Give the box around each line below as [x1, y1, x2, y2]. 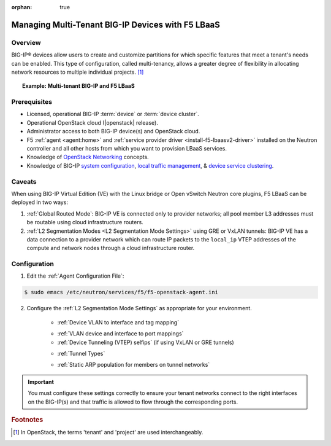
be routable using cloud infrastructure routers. [26, 219, 143, 226]
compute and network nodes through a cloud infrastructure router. [26, 245, 195, 252]
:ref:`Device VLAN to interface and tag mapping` [57, 318, 180, 326]
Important [28, 378, 55, 385]
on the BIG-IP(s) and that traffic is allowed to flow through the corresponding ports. [28, 398, 238, 405]
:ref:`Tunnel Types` [57, 350, 105, 357]
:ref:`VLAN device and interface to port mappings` [57, 330, 184, 337]
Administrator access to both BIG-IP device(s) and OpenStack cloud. [26, 128, 200, 135]
